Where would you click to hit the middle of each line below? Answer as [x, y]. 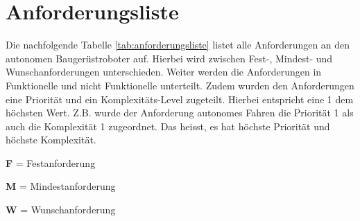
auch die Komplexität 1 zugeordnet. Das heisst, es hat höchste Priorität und [168, 126]
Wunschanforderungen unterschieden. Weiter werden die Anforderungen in [164, 72]
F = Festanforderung [51, 162]
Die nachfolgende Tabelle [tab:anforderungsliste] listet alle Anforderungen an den [178, 45]
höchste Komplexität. [51, 140]
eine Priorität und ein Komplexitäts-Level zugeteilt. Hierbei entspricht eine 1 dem [180, 99]
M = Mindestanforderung [61, 186]
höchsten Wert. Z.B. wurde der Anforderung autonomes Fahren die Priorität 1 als [180, 113]
